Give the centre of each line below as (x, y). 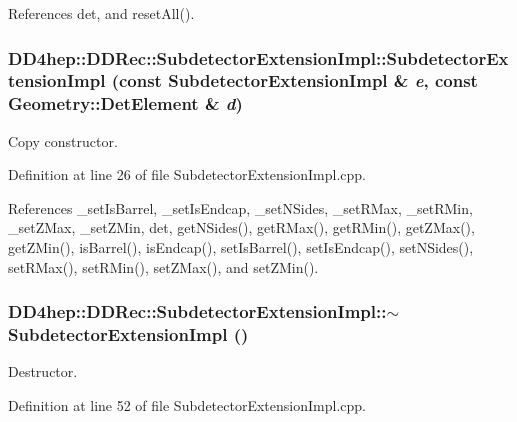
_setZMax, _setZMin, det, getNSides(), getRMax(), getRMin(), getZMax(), (241, 227)
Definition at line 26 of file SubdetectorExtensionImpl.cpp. (187, 174)
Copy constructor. (63, 140)
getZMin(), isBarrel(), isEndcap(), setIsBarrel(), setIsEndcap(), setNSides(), (241, 247)
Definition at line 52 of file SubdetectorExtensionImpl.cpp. (187, 404)
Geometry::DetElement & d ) (125, 103)
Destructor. (43, 371)
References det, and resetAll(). (101, 13)
